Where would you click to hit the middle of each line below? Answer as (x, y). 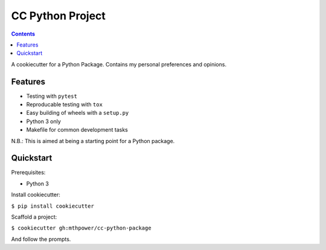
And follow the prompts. (41, 239)
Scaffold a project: (34, 217)
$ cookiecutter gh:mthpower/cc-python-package (81, 228)
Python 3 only (44, 121)
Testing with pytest (52, 96)
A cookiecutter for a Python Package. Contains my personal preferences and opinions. (119, 64)
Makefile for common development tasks (77, 130)
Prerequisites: (28, 173)
